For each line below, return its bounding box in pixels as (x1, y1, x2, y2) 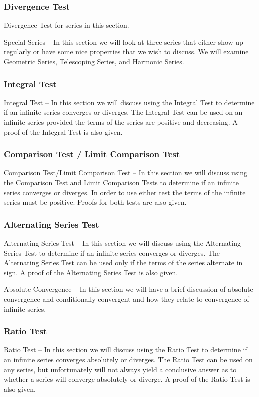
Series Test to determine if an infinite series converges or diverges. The (4, 247, 220, 258)
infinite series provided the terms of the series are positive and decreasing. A (4, 117, 238, 127)
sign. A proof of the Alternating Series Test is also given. (4, 267, 178, 277)
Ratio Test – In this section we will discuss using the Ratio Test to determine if (4, 344, 247, 355)
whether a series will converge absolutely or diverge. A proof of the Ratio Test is (4, 374, 250, 384)
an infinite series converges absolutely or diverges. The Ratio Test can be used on (4, 354, 253, 364)
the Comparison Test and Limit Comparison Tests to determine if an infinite (4, 177, 239, 187)
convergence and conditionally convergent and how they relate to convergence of (4, 293, 249, 304)
